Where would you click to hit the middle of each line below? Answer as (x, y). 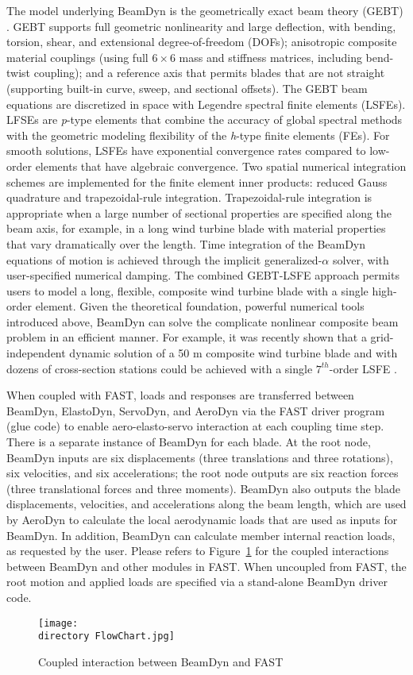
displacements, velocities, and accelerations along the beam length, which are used (206, 504)
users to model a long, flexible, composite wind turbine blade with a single (187, 290)
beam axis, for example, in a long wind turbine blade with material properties (196, 228)
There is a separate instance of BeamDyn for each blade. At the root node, (189, 442)
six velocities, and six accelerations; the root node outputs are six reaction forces (203, 473)
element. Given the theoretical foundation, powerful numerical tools (200, 306)
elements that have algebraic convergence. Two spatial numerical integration (221, 166)
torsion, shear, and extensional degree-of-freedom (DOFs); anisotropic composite (202, 42)
